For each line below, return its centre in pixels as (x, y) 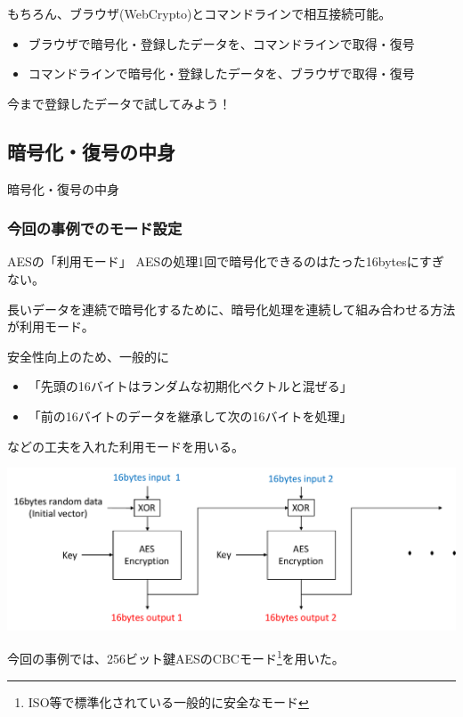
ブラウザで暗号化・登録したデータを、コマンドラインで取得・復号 (221, 43)
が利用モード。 (51, 326)
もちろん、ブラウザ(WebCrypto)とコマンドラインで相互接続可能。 (199, 13)
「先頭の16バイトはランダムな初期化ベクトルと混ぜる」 (190, 386)
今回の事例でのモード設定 (95, 228)
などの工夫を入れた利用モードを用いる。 (126, 446)
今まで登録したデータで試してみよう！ (119, 103)
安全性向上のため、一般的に (88, 356)
